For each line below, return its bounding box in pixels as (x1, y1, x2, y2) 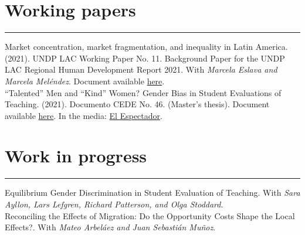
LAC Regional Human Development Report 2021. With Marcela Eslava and (5, 63, 277, 76)
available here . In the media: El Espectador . (5, 109, 162, 121)
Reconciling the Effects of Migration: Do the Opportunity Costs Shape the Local (5, 209, 295, 222)
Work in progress (5, 144, 147, 168)
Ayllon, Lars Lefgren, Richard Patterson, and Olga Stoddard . (5, 198, 223, 210)
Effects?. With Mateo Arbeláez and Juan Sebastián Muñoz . (5, 221, 216, 233)
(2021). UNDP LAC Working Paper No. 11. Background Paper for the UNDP (5, 52, 285, 64)
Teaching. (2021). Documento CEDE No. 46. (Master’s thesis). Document (5, 98, 270, 110)
